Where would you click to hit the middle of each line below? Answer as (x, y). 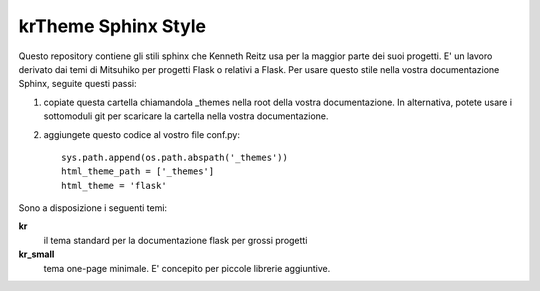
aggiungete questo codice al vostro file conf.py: (141, 134)
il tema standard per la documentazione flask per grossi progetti (175, 240)
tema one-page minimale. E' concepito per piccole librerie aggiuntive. (187, 268)
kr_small (36, 254)
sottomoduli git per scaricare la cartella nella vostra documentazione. (186, 116)
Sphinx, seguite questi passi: (77, 84)
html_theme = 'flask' (114, 185)
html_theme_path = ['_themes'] (138, 171)
